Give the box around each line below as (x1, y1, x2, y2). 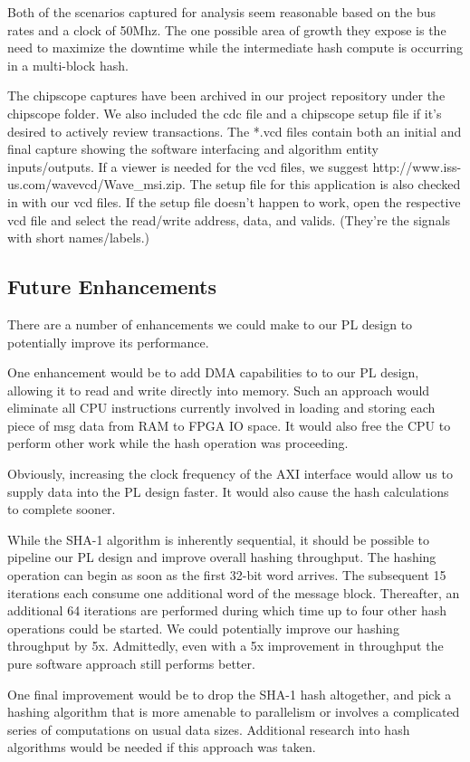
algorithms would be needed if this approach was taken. (7, 738, 316, 757)
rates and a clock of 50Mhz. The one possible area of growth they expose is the (7, 20, 446, 39)
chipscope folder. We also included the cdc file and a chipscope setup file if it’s (7, 103, 442, 122)
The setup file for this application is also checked (189, 175, 461, 194)
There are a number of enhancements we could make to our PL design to (7, 314, 413, 333)
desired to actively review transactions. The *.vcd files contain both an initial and (7, 121, 462, 140)
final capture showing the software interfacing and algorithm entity (7, 139, 379, 158)
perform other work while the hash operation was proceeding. (7, 433, 349, 452)
